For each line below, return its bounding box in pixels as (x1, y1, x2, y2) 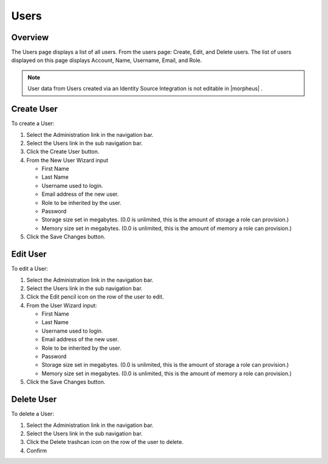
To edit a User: (11, 265, 48, 272)
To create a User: (11, 120, 55, 127)
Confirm (26, 447, 47, 454)
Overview (11, 32, 49, 43)
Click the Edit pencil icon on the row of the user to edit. (26, 293, 164, 300)
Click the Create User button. (26, 148, 100, 155)
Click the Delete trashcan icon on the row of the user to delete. (26, 438, 183, 446)
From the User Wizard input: (26, 302, 97, 309)
